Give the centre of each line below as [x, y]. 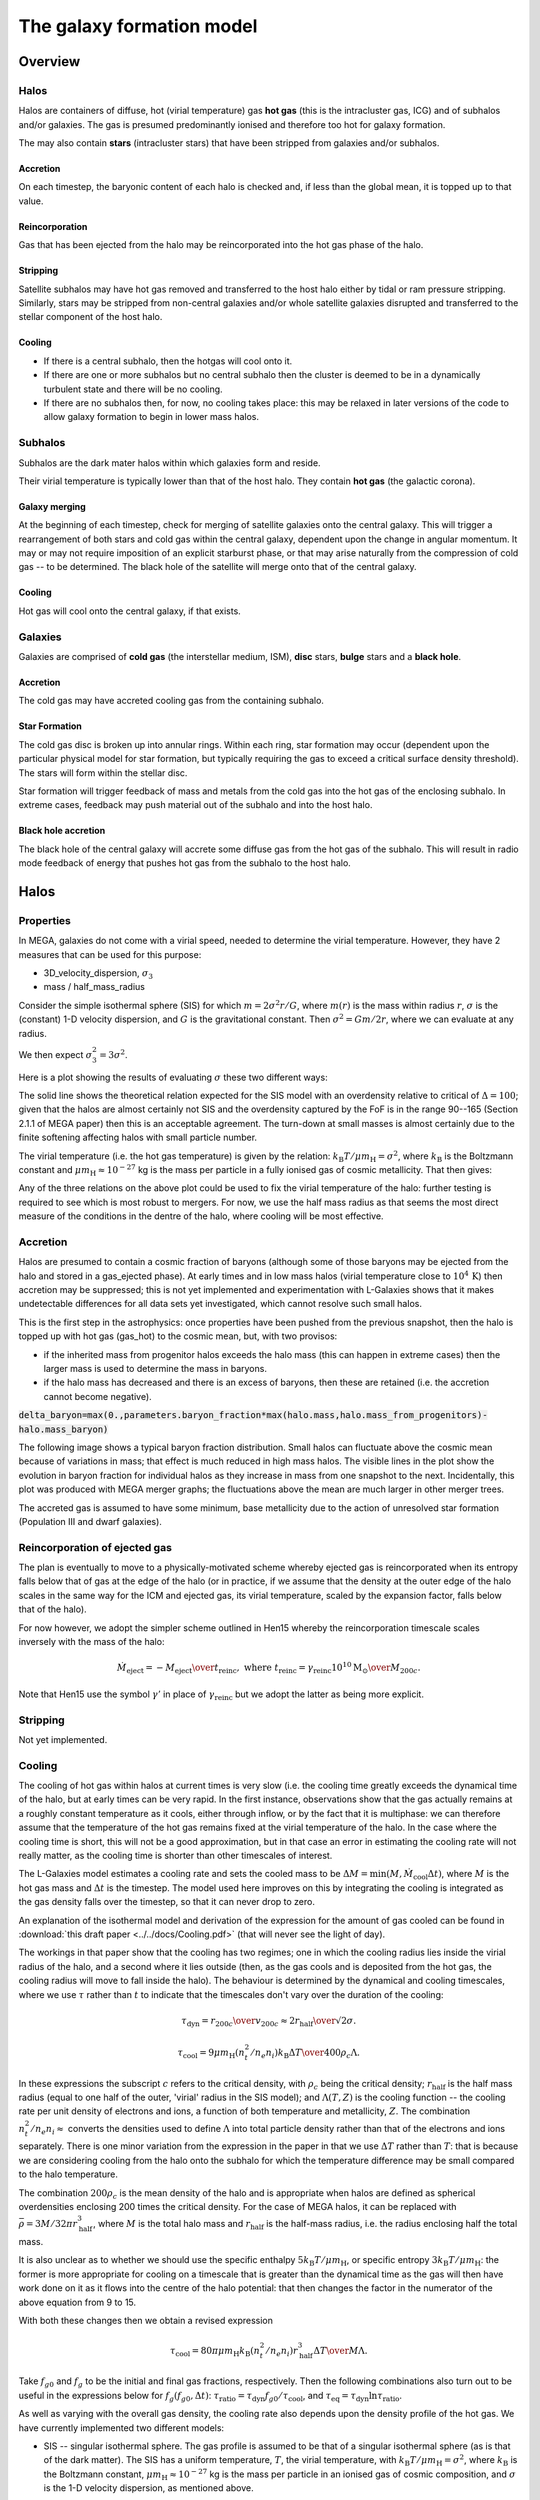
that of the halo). [52, 1609]
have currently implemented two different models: [121, 2427]
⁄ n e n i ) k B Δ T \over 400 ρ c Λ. [305, 2053]
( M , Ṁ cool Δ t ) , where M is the [448, 1875]
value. [31, 201]
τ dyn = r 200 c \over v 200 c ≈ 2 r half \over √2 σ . [269, 2022]
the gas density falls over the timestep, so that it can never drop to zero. [166, 1902]
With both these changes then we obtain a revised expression [146, 2320]
